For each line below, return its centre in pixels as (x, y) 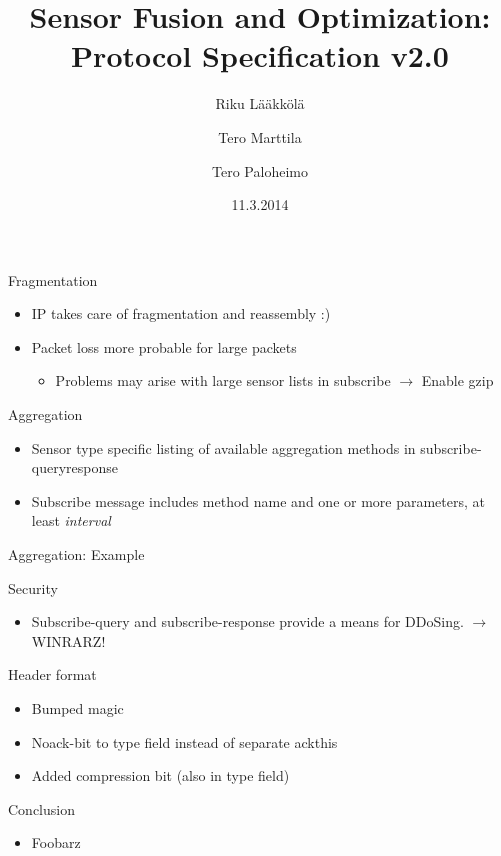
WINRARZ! (68, 640)
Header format (52, 674)
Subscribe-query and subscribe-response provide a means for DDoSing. (247, 621)
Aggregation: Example (76, 554)
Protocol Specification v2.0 (260, 55)
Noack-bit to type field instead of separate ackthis (184, 741)
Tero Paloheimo (260, 170)
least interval (71, 520)
